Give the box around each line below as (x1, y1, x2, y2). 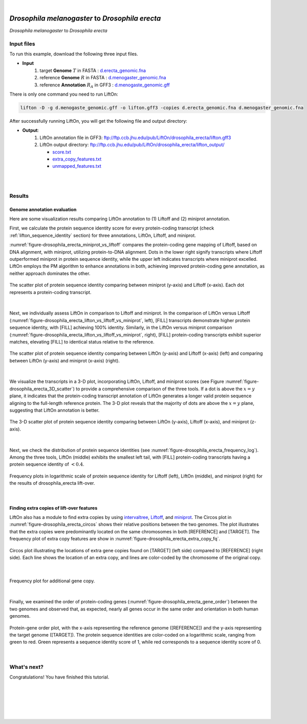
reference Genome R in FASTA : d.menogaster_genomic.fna (39, 75, 166, 81)
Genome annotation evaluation (9, 206, 77, 212)
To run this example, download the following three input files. (9, 51, 138, 57)
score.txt (52, 149, 72, 155)
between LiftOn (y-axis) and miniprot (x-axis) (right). (9, 357, 120, 364)
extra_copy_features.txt (52, 156, 102, 162)
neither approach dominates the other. (9, 270, 91, 276)
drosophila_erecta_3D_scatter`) (9, 386, 75, 392)
